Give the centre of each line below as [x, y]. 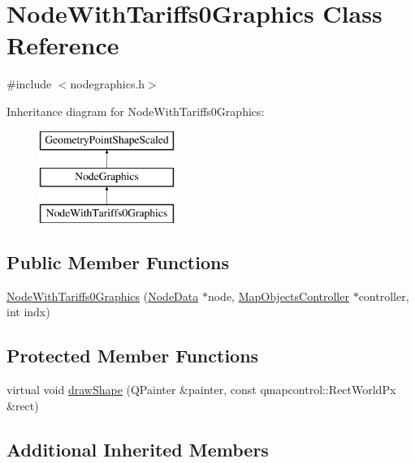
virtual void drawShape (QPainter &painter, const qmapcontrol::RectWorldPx [201, 390]
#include [29, 84]
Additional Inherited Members [138, 449]
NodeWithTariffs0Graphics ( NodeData [103, 296]
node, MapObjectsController [278, 296]
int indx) [28, 312]
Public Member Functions [118, 262]
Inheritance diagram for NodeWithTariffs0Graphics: [136, 111]
